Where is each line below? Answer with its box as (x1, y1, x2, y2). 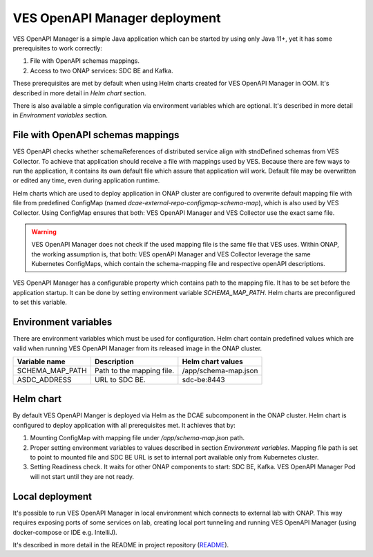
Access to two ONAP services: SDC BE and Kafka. (30, 66, 173, 75)
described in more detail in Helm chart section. (12, 88, 146, 97)
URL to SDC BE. (94, 375, 146, 384)
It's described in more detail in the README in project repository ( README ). (12, 540, 229, 549)
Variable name (17, 357, 66, 366)
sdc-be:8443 (182, 375, 225, 384)
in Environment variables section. (12, 111, 108, 120)
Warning (31, 227, 57, 236)
